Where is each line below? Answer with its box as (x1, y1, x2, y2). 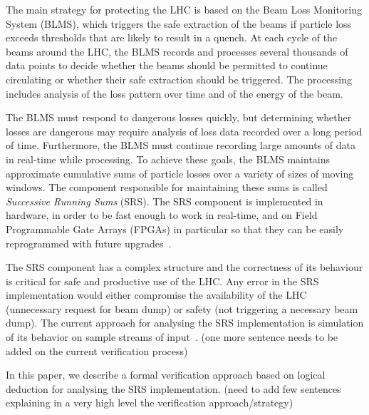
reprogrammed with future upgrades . (6, 235, 172, 250)
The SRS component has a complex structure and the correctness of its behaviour (6, 260, 363, 275)
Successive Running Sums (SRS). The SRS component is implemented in (6, 193, 323, 208)
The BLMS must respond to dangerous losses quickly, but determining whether (6, 110, 352, 125)
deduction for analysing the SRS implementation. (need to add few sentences (6, 381, 341, 396)
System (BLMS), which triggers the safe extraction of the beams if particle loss (6, 16, 352, 31)
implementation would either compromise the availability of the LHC (6, 287, 307, 302)
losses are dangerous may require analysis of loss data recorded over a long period (6, 123, 363, 138)
